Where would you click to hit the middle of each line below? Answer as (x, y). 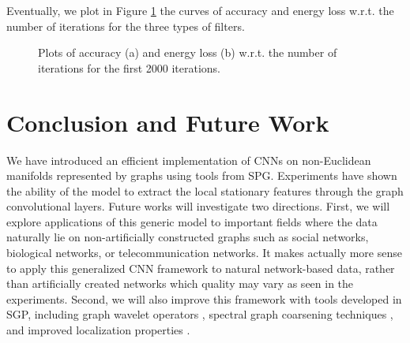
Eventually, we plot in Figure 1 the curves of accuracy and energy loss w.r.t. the (200, 10)
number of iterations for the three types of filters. (126, 26)
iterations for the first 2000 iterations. (130, 67)
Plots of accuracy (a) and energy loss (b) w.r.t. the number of (188, 52)
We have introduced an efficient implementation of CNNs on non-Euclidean (189, 160)
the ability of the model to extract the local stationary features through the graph (205, 190)
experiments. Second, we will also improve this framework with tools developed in (204, 298)
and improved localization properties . (98, 330)
